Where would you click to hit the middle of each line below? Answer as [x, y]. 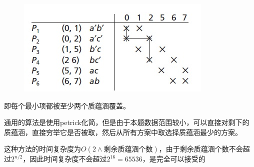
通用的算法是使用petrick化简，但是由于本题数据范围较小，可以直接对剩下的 [127, 122]
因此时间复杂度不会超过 [68, 159]
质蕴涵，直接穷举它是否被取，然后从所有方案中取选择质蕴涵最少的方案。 [123, 132]
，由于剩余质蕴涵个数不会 [201, 149]
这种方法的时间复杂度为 [42, 149]
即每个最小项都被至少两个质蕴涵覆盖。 [67, 105]
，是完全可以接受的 [174, 159]
